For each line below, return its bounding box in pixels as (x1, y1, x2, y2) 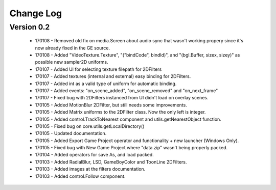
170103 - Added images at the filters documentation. (35, 166, 146, 172)
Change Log (9, 8, 62, 19)
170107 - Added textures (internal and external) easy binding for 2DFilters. (35, 73, 191, 79)
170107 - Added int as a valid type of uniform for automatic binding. (35, 80, 177, 87)
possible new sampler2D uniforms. (35, 59, 108, 65)
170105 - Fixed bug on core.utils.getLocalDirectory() (35, 123, 145, 129)
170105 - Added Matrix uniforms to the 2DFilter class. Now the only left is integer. (35, 109, 206, 115)
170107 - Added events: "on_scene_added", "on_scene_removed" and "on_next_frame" (35, 87, 218, 94)
